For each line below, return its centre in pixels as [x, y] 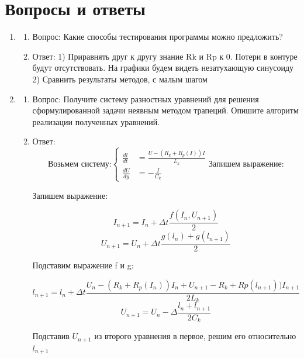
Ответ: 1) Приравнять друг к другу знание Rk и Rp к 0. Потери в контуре [165, 56]
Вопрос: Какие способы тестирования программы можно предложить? [158, 37]
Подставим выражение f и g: [83, 265]
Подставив [51, 336]
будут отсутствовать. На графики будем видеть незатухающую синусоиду [163, 68]
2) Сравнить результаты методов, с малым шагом [120, 79]
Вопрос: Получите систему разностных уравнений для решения [146, 99]
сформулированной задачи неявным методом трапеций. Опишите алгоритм [165, 110]
